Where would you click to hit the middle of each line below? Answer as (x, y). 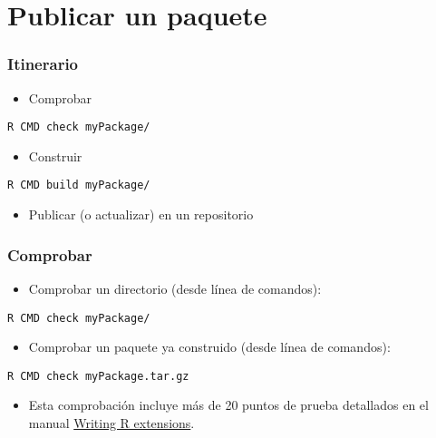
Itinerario (43, 64)
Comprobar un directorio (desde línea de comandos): (175, 288)
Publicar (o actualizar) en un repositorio (141, 214)
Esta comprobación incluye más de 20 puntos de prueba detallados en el (228, 405)
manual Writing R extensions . (111, 423)
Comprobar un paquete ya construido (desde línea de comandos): (209, 347)
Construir (55, 156)
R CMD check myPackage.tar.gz (98, 376)
